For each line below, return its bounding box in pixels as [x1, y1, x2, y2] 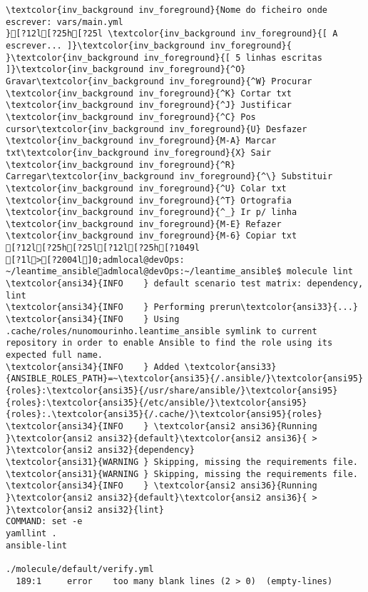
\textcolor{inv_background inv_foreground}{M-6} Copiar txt [6, 231, 297, 241]
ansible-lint [6, 540, 67, 551]
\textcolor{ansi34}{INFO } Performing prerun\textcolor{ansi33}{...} [6, 302, 358, 313]
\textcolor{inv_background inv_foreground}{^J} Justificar [6, 100, 292, 111]
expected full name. [6, 350, 103, 361]
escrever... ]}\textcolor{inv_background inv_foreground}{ [6, 40, 292, 51]
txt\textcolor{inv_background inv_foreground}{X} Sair [6, 147, 272, 158]
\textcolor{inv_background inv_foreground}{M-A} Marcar [6, 136, 277, 146]
